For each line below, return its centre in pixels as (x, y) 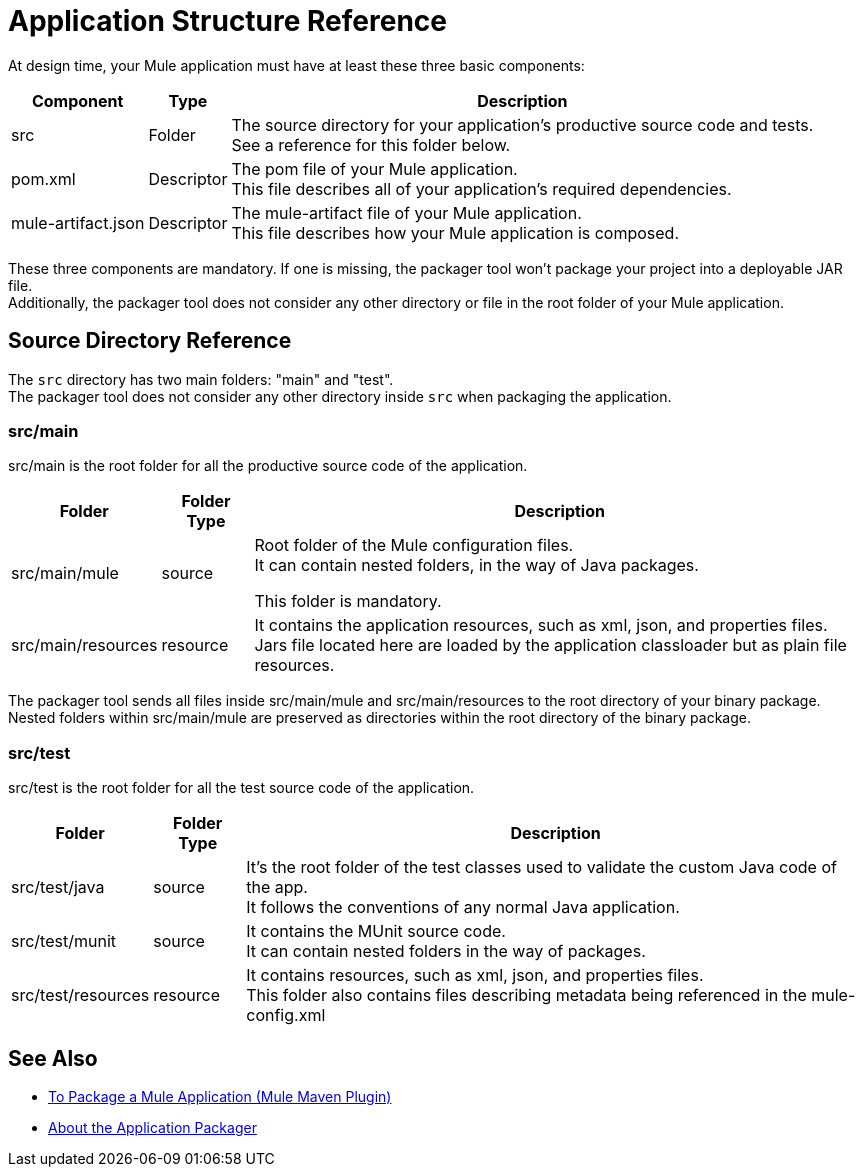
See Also (53, 1058)
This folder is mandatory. (348, 601)
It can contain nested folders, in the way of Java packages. (476, 565)
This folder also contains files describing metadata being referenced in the (526, 995)
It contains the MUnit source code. (376, 931)
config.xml (286, 1015)
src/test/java (58, 887)
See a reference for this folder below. (371, 144)
